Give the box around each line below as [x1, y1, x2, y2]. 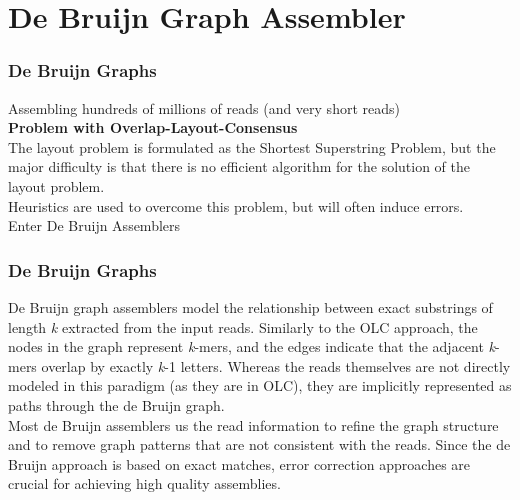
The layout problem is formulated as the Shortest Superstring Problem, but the [8, 136, 496, 157]
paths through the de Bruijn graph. [8, 394, 225, 415]
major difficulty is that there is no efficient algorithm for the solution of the [8, 156, 470, 177]
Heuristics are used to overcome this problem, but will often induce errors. [8, 195, 464, 216]
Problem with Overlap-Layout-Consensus [8, 117, 298, 138]
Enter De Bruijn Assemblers [8, 215, 181, 236]
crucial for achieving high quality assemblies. [8, 473, 281, 494]
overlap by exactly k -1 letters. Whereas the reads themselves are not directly [41, 355, 511, 376]
